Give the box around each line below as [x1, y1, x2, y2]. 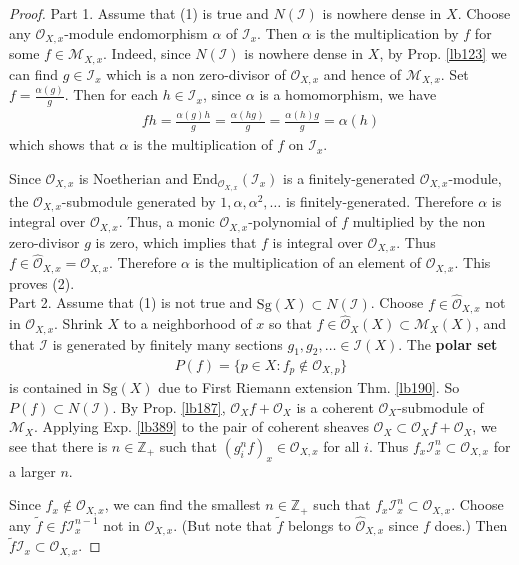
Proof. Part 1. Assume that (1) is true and [9, 3, 269, 23]
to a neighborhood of [123, 313, 252, 334]
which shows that [9, 134, 115, 155]
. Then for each [64, 84, 158, 105]
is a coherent [296, 396, 374, 417]
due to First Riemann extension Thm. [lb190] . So [158, 376, 460, 397]
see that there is [9, 435, 108, 456]
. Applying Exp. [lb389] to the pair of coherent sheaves [34, 416, 369, 437]
